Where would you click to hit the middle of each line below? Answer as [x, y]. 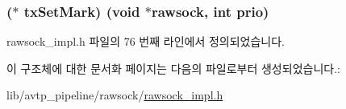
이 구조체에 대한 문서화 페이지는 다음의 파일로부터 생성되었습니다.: [173, 68]
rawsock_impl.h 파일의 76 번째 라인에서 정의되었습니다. [146, 41]
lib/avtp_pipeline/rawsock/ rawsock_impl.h [115, 95]
